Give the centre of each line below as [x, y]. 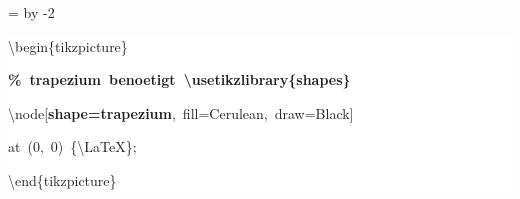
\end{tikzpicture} [62, 179]
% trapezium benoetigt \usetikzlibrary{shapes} [179, 79]
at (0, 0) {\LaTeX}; [72, 146]
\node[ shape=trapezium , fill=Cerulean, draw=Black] [181, 112]
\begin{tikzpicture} [68, 45]
